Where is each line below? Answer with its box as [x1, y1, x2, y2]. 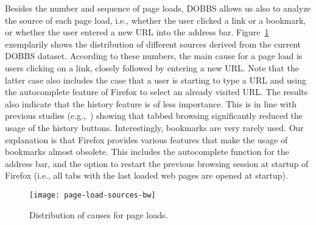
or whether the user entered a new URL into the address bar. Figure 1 [5, 26, 269, 38]
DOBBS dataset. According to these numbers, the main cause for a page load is [5, 49, 303, 62]
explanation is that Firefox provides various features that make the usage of [5, 133, 288, 146]
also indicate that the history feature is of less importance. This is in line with [5, 97, 297, 110]
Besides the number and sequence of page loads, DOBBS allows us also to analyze [5, 2, 311, 14]
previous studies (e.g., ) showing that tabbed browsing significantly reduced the [5, 109, 303, 122]
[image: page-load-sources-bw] [29, 190, 156, 199]
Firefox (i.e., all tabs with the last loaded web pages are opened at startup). [5, 169, 288, 182]
